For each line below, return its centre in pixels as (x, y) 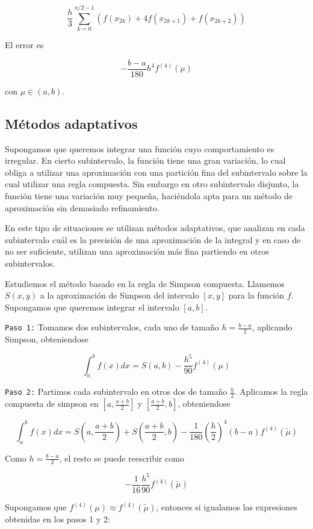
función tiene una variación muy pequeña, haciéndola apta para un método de (149, 195)
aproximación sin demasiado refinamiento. (82, 207)
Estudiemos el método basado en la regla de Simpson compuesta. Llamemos (145, 283)
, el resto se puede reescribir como (122, 458)
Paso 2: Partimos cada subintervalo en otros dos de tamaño (116, 391)
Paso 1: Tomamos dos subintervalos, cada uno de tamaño (112, 327)
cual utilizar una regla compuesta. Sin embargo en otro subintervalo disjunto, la (152, 184)
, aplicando (272, 327)
